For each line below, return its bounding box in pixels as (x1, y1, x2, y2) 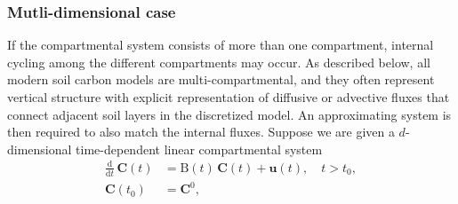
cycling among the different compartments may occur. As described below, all (7, 52, 430, 71)
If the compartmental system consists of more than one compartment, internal (7, 35, 434, 54)
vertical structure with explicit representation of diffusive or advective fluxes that (7, 88, 450, 106)
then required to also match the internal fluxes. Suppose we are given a (7, 122, 395, 141)
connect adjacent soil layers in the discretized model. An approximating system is (7, 105, 452, 123)
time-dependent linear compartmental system (76, 139, 323, 158)
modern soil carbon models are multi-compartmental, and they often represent (7, 70, 435, 89)
